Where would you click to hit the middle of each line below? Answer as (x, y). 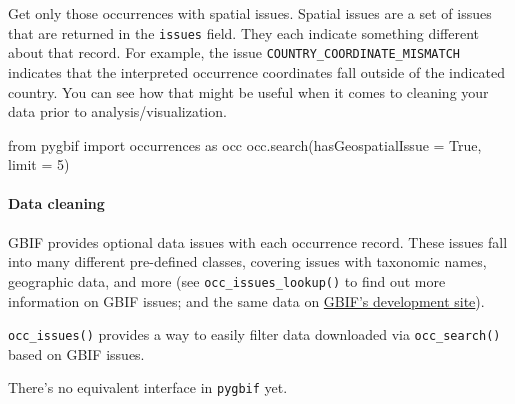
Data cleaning (56, 203)
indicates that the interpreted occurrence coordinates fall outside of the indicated (257, 71)
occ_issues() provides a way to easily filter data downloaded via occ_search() (254, 334)
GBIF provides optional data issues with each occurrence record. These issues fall (258, 241)
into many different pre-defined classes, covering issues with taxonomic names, (247, 261)
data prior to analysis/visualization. (117, 111)
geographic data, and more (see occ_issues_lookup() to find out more (227, 280)
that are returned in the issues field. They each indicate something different (243, 32)
